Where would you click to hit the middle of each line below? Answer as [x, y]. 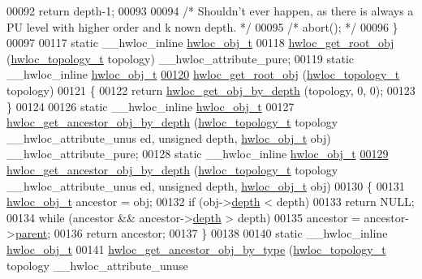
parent [31, 233]
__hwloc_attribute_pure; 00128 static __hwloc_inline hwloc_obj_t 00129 [198, 154]
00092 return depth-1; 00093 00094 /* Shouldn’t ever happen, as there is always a [210, 11]
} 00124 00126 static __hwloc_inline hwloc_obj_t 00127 [151, 106]
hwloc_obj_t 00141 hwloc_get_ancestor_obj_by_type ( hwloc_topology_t [196, 249]
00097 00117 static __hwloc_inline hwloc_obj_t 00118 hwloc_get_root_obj [200, 43]
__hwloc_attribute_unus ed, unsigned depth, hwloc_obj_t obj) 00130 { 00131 [206, 185]
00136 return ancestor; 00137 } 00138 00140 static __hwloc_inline [221, 233]
